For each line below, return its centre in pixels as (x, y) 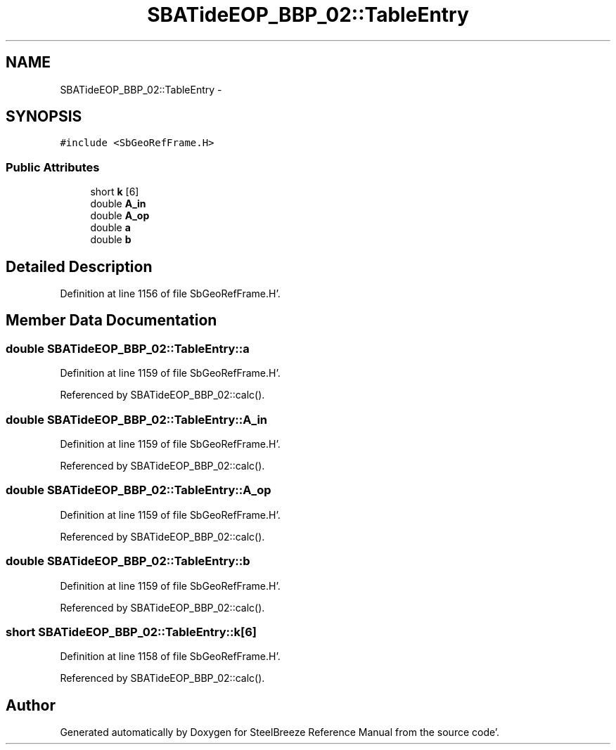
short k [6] (115, 192)
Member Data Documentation (111, 321)
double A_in (118, 204)
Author (31, 705)
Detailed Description (79, 266)
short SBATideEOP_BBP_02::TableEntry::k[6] (131, 632)
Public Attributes (53, 167)
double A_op (120, 216)
